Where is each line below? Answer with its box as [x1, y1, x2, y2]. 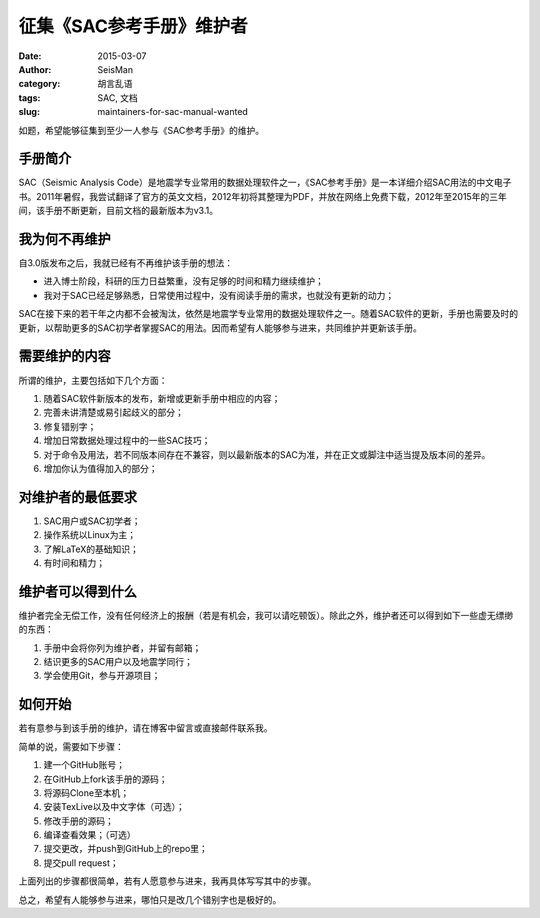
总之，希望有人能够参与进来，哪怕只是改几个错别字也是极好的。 [18, 893, 282, 905]
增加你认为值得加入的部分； [43, 462, 158, 474]
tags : [18, 91, 41, 104]
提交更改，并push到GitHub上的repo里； [43, 843, 209, 855]
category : [18, 78, 61, 90]
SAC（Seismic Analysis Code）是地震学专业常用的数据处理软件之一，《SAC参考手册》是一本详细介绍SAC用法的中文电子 [18, 176, 512, 189]
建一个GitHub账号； [43, 759, 125, 771]
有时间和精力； [43, 556, 105, 569]
